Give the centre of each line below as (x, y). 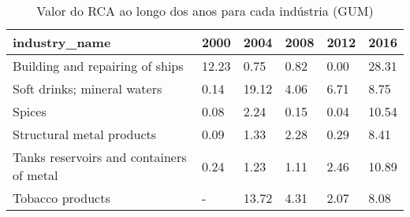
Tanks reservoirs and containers (100, 157)
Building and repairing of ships (98, 66)
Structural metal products (85, 134)
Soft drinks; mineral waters (88, 88)
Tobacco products (61, 198)
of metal (35, 175)
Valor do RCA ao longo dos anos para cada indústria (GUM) (205, 11)
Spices (30, 111)
